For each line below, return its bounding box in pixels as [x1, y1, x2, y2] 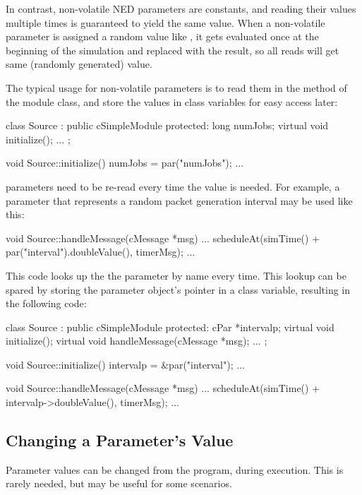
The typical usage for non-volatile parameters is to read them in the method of [6, 80, 347, 95]
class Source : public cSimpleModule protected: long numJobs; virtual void [6, 118, 329, 133]
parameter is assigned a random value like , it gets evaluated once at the [6, 29, 319, 44]
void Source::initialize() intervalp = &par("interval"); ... [6, 357, 245, 371]
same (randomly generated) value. [6, 56, 152, 71]
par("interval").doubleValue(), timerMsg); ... [6, 244, 195, 259]
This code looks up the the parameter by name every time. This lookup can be [6, 268, 346, 282]
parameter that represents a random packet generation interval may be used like [6, 193, 353, 208]
